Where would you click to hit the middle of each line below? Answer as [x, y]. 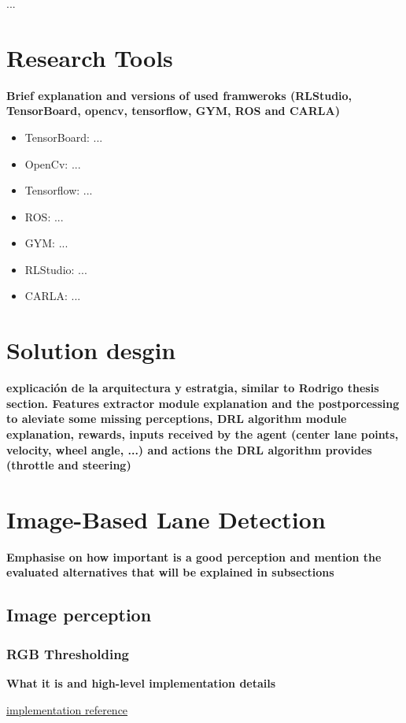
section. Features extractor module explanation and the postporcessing [203, 403]
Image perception [79, 615]
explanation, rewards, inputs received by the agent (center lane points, [203, 434]
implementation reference [67, 709]
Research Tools [90, 57]
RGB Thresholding [68, 653]
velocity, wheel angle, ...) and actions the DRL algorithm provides [189, 449]
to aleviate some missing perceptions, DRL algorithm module [177, 419]
